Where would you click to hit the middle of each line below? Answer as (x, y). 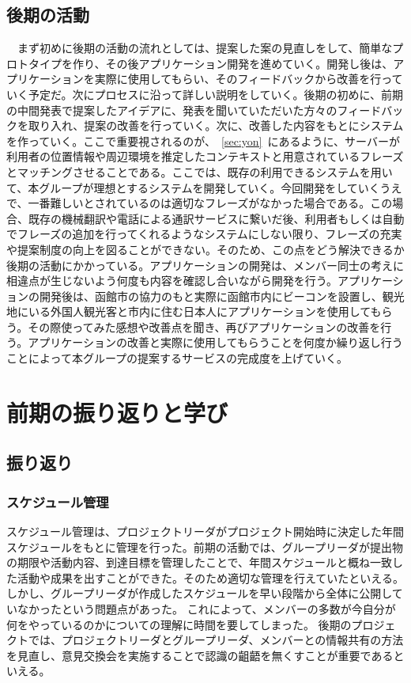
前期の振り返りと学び (117, 412)
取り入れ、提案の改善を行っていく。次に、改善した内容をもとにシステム (216, 125)
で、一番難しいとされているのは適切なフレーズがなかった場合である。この (200, 203)
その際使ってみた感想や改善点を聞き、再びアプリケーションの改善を (204, 326)
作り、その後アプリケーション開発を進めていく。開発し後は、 (233, 63)
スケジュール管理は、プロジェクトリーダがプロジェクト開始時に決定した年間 (205, 531)
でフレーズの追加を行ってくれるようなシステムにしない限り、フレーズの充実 (204, 234)
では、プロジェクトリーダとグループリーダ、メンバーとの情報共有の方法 (216, 640)
